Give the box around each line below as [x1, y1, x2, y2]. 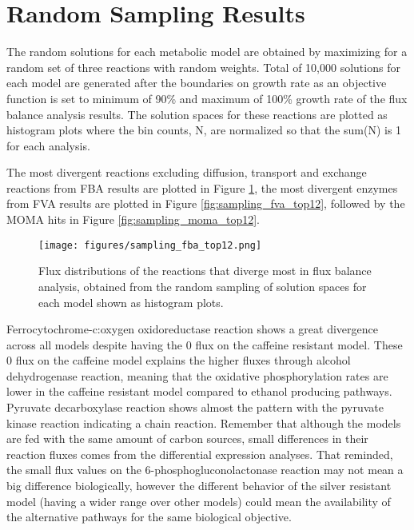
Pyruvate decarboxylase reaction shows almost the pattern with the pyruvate [6, 399, 384, 416]
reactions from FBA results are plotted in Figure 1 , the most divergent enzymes [6, 179, 398, 196]
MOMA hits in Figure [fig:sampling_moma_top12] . [6, 211, 261, 228]
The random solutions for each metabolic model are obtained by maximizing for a [6, 43, 408, 60]
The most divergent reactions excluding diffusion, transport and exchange [6, 164, 367, 181]
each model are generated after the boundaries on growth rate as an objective [6, 74, 387, 91]
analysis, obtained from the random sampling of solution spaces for [38, 277, 367, 294]
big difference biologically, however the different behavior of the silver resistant [6, 477, 392, 494]
